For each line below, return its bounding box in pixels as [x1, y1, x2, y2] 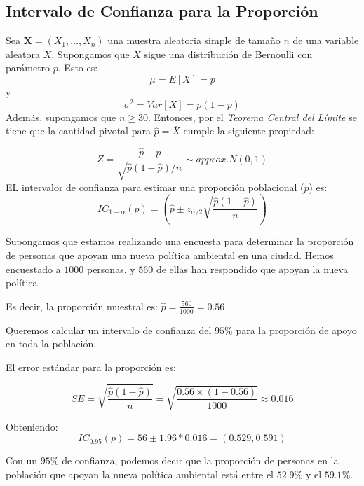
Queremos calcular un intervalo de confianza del [6, 322, 212, 337]
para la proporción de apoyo [236, 322, 357, 337]
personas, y [86, 261, 135, 276]
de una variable [292, 33, 359, 48]
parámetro [6, 60, 50, 75]
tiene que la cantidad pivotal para [6, 123, 151, 138]
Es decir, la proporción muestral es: [6, 298, 158, 313]
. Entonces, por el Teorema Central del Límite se [148, 109, 357, 124]
